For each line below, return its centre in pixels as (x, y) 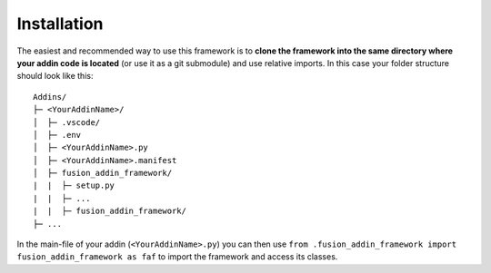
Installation (60, 24)
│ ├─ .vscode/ (67, 122)
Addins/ (50, 97)
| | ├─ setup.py (74, 185)
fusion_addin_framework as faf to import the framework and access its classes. (177, 257)
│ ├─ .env (57, 135)
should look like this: (55, 76)
